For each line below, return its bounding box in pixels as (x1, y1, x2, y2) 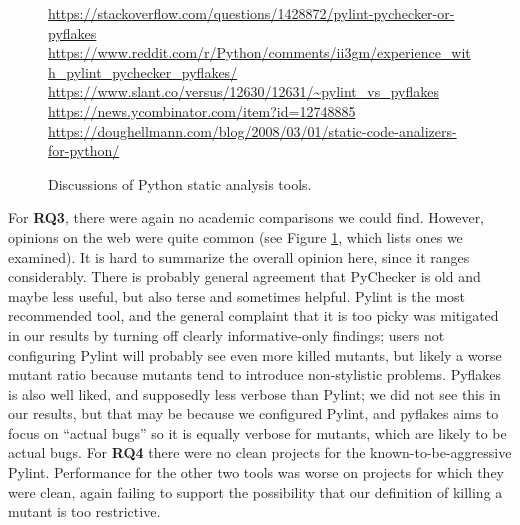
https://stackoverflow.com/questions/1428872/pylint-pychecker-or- (48, 3, 455, 23)
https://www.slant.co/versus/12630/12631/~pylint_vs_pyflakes (48, 81, 439, 102)
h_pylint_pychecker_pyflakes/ (48, 61, 238, 82)
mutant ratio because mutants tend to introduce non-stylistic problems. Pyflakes (8, 364, 502, 385)
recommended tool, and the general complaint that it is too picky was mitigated (8, 305, 499, 326)
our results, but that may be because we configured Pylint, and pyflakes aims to (8, 403, 499, 424)
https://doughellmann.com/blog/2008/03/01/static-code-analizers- (48, 120, 457, 141)
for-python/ (48, 140, 120, 161)
